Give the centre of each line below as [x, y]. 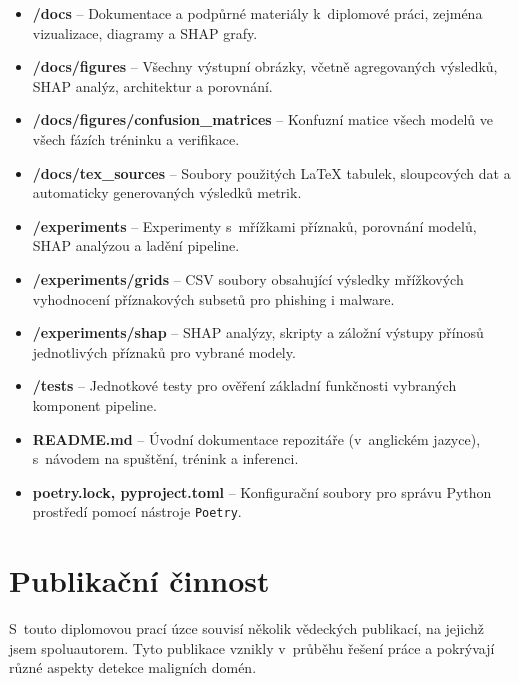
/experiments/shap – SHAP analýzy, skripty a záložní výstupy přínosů [258, 332]
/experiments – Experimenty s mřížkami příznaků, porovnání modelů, [254, 225]
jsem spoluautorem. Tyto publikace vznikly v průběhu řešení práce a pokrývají [252, 647]
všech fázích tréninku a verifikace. [136, 138]
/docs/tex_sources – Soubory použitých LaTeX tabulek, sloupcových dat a [271, 172]
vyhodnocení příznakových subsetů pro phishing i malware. [213, 298]
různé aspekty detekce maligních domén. [133, 667]
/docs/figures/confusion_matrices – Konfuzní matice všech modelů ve [263, 119]
